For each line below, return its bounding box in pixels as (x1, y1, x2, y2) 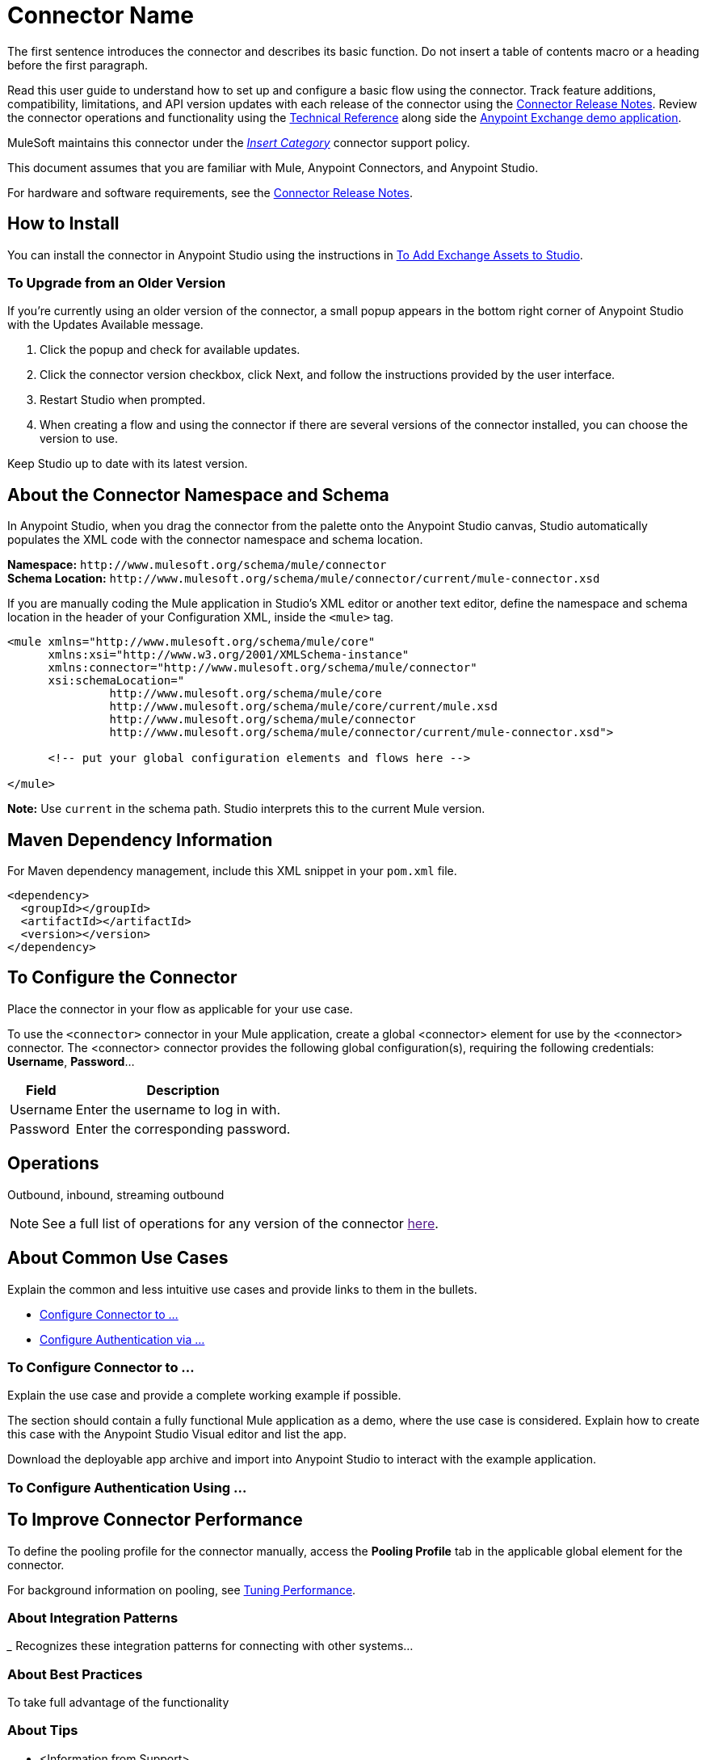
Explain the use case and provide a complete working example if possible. (7, 1388, 401, 1403)
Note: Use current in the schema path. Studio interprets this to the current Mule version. (7, 802, 485, 816)
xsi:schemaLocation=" (48, 674, 185, 688)
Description (146, 1081, 220, 1098)
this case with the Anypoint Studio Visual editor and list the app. (7, 1427, 347, 1442)
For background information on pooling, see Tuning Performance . (7, 1582, 356, 1597)
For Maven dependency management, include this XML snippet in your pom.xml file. (7, 864, 457, 878)
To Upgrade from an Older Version (7, 274, 226, 291)
